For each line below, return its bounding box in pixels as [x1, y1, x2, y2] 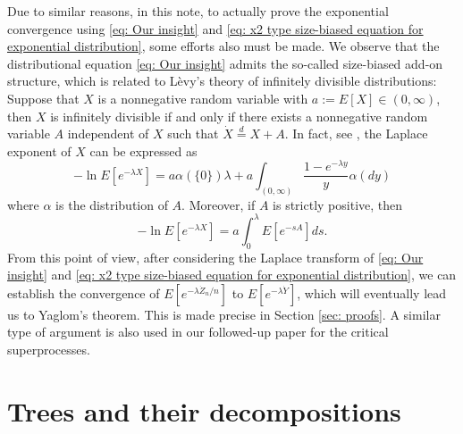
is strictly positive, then [273, 195, 403, 213]
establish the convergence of [7, 283, 160, 302]
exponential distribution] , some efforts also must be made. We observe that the [7, 37, 440, 55]
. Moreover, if [181, 195, 256, 213]
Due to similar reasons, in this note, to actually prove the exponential [7, 2, 389, 20]
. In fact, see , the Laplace [284, 124, 428, 143]
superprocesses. [7, 340, 90, 359]
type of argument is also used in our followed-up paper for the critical [7, 322, 389, 341]
